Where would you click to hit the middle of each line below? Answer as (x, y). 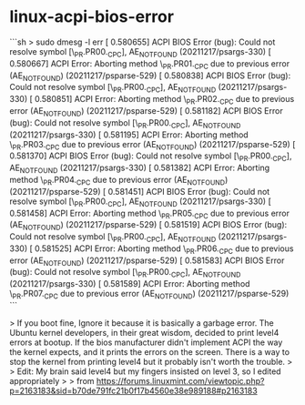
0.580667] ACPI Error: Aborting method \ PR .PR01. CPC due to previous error (149, 64)
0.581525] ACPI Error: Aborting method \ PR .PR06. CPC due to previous (164, 249)
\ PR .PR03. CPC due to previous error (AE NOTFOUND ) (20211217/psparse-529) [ (152, 145)
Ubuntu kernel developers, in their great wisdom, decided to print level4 (144, 333)
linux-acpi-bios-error (92, 17)
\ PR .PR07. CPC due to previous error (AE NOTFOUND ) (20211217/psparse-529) (149, 295)
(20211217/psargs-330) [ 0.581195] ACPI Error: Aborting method (129, 135)
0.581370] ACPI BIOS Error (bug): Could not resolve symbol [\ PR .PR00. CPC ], (151, 157)
